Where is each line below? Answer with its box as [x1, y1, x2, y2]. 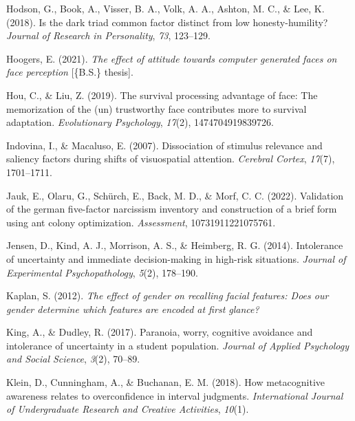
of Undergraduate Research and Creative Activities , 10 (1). [6, 402, 249, 416]
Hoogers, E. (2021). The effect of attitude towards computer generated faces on [6, 51, 337, 65]
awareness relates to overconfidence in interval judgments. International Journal [6, 388, 343, 402]
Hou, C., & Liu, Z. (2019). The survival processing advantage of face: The [6, 87, 318, 102]
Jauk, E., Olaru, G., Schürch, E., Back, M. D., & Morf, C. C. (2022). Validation [6, 188, 344, 202]
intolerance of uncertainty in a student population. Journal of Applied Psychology [6, 338, 349, 352]
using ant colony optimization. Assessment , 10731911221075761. [6, 215, 276, 229]
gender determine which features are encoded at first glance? [6, 301, 259, 316]
